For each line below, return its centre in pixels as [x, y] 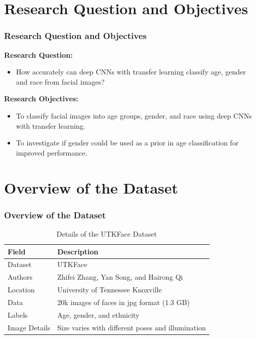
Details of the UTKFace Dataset [107, 233]
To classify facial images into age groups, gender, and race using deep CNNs [134, 115]
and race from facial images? [60, 81]
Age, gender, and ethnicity [98, 314]
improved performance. [52, 152]
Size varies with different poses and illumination [132, 327]
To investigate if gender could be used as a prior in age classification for [127, 143]
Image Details [29, 327]
